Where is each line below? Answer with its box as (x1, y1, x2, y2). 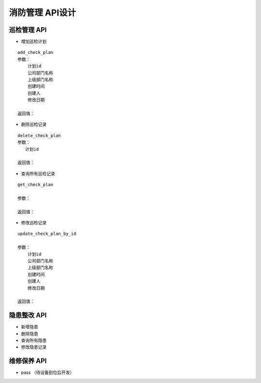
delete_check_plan (17, 133, 61, 138)
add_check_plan (17, 50, 54, 55)
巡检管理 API (9, 26, 47, 34)
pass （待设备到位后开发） (21, 369, 74, 375)
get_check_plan (17, 182, 54, 187)
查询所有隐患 (21, 337, 47, 343)
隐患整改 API (9, 311, 47, 320)
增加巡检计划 (21, 39, 47, 45)
